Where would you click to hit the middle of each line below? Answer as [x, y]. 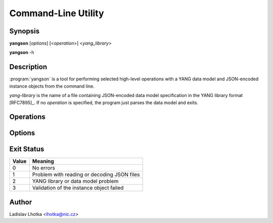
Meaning [43, 161]
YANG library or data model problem [75, 181]
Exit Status [27, 149]
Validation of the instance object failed [78, 188]
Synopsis [25, 31]
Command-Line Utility [57, 13]
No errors [43, 168]
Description [28, 67]
